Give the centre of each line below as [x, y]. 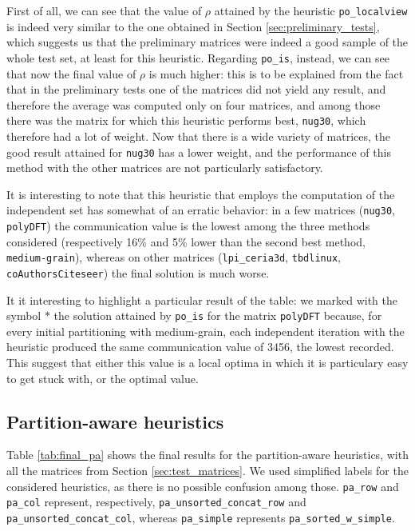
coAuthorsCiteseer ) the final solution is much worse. [138, 272]
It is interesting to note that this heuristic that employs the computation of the [201, 194]
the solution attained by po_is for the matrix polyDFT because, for [218, 315]
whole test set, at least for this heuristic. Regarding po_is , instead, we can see [198, 57]
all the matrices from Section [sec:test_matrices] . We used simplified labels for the [207, 471]
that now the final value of [71, 73]
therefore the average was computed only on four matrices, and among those [194, 104]
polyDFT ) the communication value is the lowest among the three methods [188, 226]
